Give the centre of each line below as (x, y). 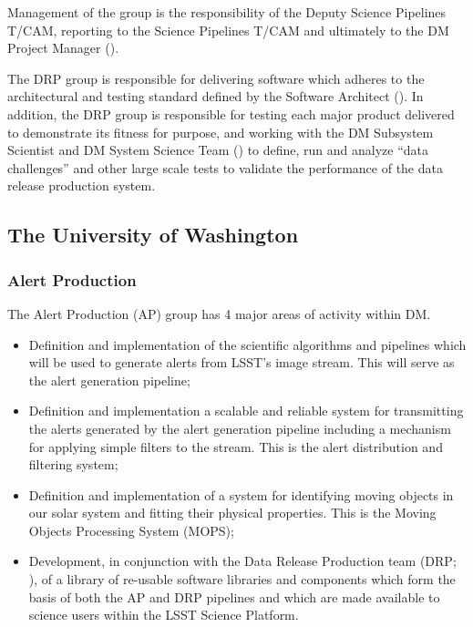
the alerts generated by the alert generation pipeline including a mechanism (240, 428)
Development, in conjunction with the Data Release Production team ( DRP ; (242, 561)
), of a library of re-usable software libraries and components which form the (242, 579)
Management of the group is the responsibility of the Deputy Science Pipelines (227, 12)
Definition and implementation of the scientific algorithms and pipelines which (247, 344)
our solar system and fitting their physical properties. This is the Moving (232, 513)
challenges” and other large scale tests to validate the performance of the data (225, 167)
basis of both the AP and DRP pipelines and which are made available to (234, 596)
